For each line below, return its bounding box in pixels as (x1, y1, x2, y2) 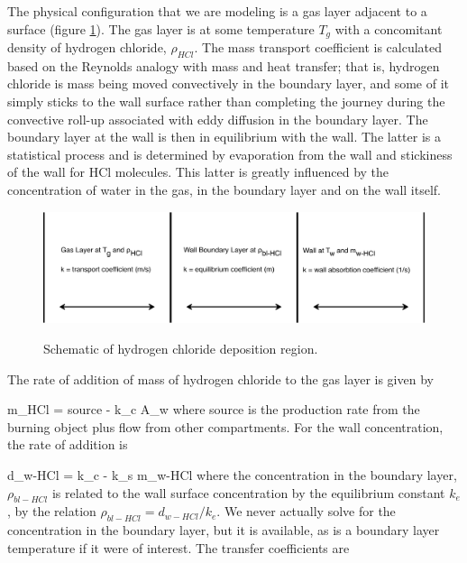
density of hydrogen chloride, (7, 38, 167, 57)
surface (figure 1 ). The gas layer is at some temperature (7, 19, 315, 38)
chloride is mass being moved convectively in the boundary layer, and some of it (7, 74, 450, 93)
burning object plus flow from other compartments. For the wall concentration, (7, 417, 444, 436)
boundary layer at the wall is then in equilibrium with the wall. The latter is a (7, 127, 441, 146)
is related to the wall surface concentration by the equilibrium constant (51, 483, 445, 502)
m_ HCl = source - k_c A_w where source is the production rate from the (7, 400, 420, 419)
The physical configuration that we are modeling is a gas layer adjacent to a (7, 2, 427, 20)
